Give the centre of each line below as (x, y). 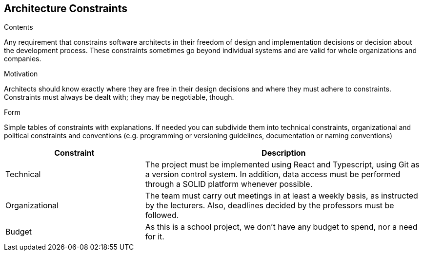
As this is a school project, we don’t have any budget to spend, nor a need (281, 227)
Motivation (21, 74)
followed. (162, 215)
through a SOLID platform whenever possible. (229, 184)
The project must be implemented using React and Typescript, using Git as (282, 165)
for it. (155, 237)
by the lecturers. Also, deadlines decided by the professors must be (270, 206)
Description (284, 153)
